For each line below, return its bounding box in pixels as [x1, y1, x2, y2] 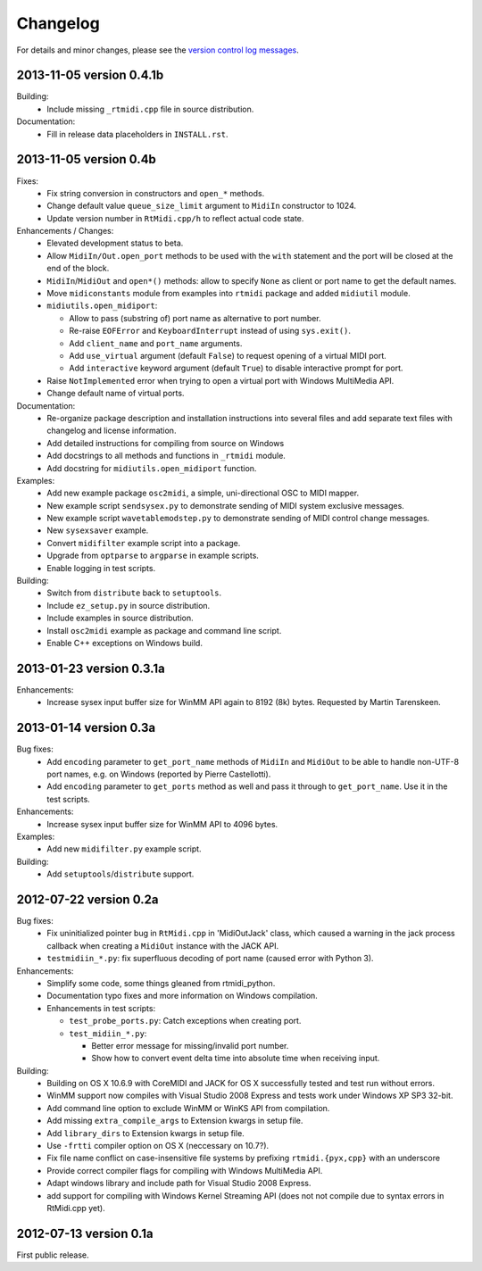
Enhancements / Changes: [16, 226, 114, 237]
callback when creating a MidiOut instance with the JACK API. [46, 940, 279, 951]
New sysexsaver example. [46, 525, 149, 536]
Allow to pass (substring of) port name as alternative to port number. [69, 312, 321, 323]
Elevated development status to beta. [46, 237, 184, 249]
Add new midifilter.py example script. [46, 843, 202, 854]
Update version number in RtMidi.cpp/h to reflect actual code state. [46, 212, 304, 223]
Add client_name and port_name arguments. [69, 337, 243, 348]
